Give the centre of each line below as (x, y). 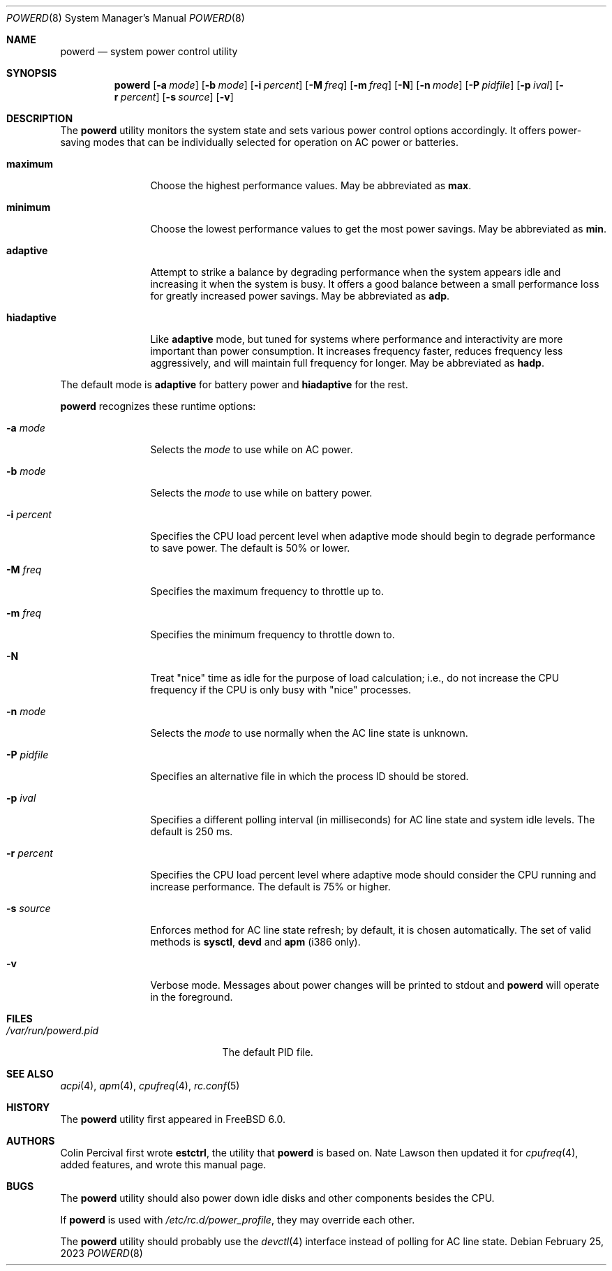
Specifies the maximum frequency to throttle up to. (267, 591)
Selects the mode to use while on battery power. (261, 493)
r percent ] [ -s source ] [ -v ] (174, 97)
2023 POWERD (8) (102, 1253)
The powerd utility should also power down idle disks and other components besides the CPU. (277, 1198)
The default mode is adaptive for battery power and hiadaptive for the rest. (234, 384)
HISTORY (28, 1107)
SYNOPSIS (32, 73)
